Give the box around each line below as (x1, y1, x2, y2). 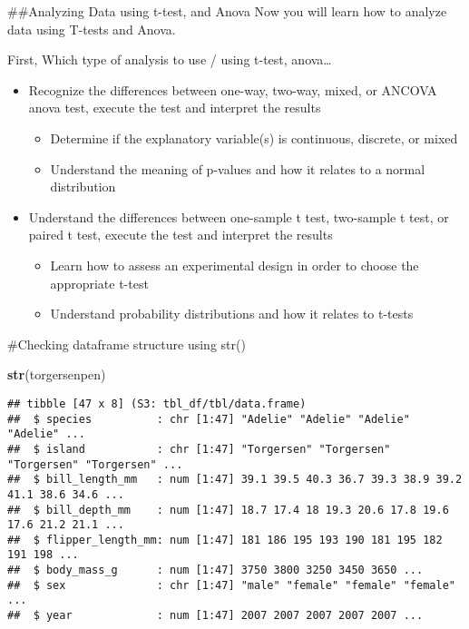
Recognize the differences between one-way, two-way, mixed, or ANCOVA (28, 80, 437, 99)
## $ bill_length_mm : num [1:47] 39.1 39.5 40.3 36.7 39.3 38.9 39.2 (7, 473, 463, 486)
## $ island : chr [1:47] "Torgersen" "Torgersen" (7, 442, 391, 456)
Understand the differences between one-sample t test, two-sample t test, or (28, 207, 449, 226)
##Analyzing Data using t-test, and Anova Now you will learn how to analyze (7, 2, 447, 20)
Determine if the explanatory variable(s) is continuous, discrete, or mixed (50, 128, 458, 147)
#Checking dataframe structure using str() (7, 334, 246, 353)
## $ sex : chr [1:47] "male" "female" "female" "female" (7, 578, 455, 592)
